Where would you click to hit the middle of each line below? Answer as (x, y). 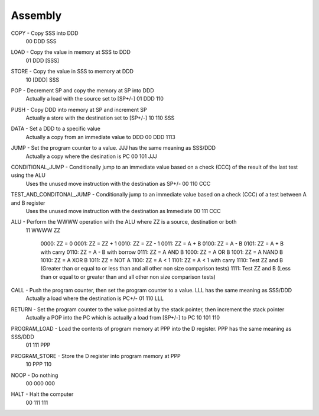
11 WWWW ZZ (43, 230)
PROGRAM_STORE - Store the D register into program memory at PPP (96, 356)
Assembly (36, 15)
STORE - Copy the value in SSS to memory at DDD (72, 72)
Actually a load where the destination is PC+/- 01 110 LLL (95, 298)
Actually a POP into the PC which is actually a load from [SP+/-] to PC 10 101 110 (123, 318)
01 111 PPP (38, 345)
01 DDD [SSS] (42, 60)
